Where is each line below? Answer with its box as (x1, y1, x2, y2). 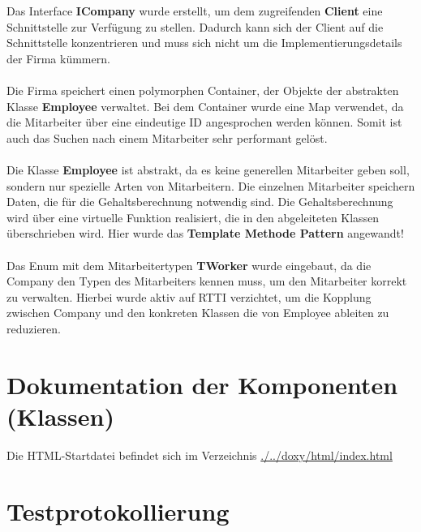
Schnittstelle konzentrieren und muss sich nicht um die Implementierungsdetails (6, 34, 402, 51)
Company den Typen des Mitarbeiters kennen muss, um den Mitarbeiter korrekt (6, 272, 407, 290)
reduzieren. (6, 320, 61, 337)
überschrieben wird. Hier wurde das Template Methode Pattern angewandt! (6, 225, 404, 242)
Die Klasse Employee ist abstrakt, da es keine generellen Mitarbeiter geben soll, (6, 161, 410, 178)
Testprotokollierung (6, 494, 230, 527)
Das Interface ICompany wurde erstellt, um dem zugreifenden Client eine (6, 2, 383, 19)
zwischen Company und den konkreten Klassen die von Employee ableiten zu (6, 304, 389, 321)
